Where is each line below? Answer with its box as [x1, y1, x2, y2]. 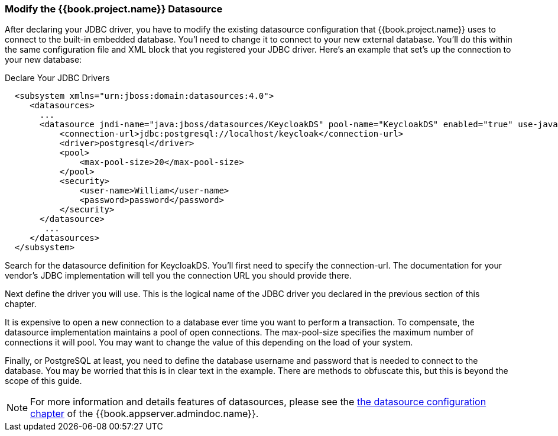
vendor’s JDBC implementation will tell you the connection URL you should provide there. [5, 270, 352, 281]
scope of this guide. [5, 376, 82, 386]
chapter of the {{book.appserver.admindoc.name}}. [30, 408, 259, 420]
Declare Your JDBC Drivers [5, 73, 110, 83]
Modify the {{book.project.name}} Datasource [5, 3, 223, 15]
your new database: [5, 54, 82, 65]
